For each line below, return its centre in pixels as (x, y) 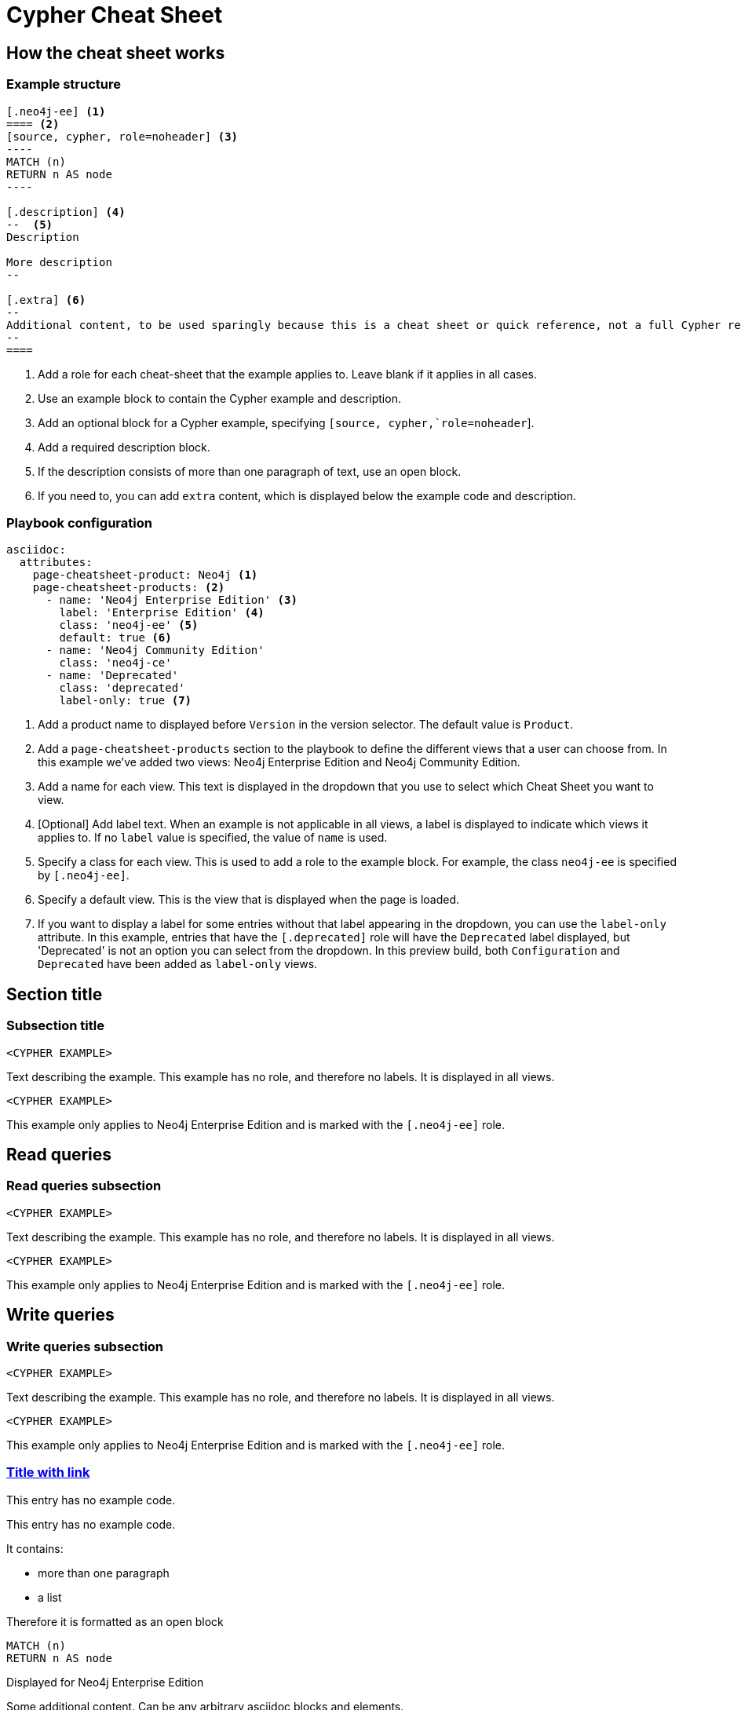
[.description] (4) (66, 212)
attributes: (56, 563)
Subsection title (55, 1026)
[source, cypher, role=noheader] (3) (122, 136)
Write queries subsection (85, 1346)
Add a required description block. (124, 447)
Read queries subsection (84, 1186)
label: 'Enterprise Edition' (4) (162, 613)
